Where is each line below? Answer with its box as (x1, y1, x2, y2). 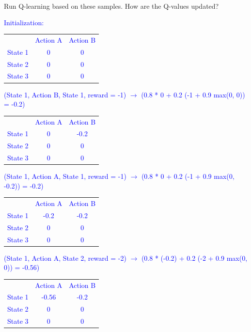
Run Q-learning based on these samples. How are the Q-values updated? (4, 1, 219, 11)
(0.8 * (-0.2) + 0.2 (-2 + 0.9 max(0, (141, 253, 248, 263)
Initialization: (4, 17, 44, 27)
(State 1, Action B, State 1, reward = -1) (4, 89, 126, 99)
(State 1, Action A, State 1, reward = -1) (4, 171, 126, 181)
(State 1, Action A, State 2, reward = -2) (4, 253, 126, 263)
